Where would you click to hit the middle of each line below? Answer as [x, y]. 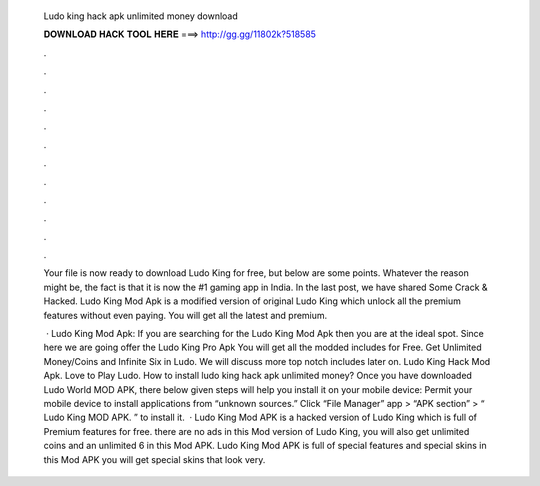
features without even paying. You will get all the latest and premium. [185, 315]
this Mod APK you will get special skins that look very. [154, 459]
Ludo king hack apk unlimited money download [141, 16]
